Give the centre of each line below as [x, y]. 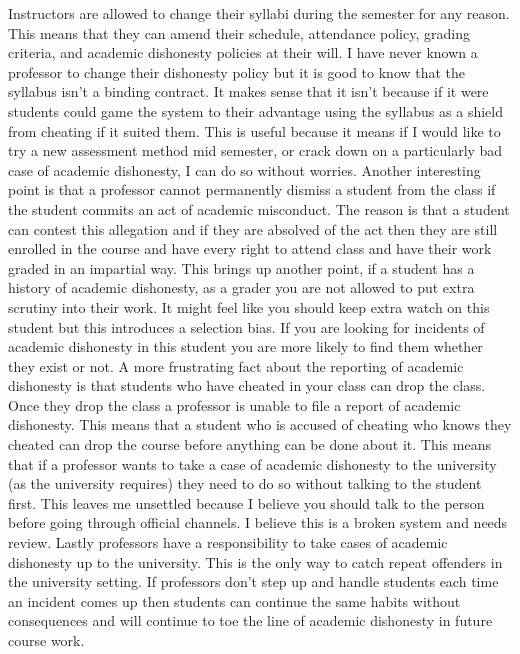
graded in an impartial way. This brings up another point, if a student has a [241, 267]
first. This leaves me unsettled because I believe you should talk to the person [246, 502]
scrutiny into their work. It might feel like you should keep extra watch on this [249, 306]
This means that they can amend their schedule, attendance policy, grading [239, 32]
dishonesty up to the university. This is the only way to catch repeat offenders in [255, 561]
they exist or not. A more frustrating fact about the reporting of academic [236, 365]
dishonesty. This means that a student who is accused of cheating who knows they [260, 424]
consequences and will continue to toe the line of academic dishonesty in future [250, 620]
